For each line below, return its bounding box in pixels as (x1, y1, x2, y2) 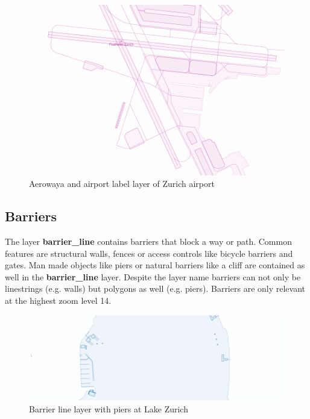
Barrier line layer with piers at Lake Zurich (29, 402, 188, 415)
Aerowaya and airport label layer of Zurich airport (29, 177, 215, 190)
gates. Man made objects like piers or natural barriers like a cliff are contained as (5, 259, 305, 271)
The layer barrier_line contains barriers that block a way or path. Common (5, 235, 292, 248)
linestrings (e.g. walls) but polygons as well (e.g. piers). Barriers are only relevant (5, 282, 305, 295)
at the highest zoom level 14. (5, 294, 112, 307)
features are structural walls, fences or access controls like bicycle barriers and (5, 247, 293, 259)
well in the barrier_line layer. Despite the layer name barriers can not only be (5, 270, 301, 283)
